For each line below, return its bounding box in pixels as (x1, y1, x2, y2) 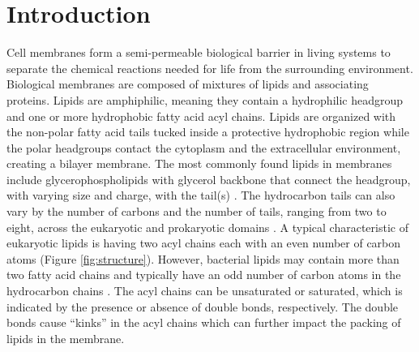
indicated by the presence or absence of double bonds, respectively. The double (6, 298, 399, 315)
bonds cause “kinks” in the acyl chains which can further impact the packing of (6, 314, 401, 331)
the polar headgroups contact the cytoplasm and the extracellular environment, (6, 139, 401, 156)
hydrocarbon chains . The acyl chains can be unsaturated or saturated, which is (6, 282, 403, 299)
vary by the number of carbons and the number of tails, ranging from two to (6, 203, 387, 220)
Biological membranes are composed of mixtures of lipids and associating (6, 75, 369, 92)
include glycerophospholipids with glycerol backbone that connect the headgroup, (6, 170, 411, 187)
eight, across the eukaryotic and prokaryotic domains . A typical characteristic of (6, 218, 408, 235)
